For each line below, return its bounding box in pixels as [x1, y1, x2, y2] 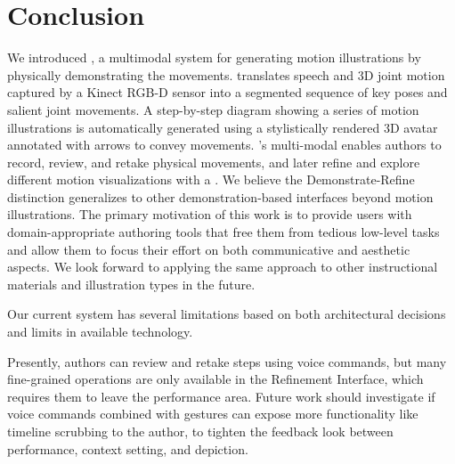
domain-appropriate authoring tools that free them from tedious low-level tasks [7, 223, 440, 241]
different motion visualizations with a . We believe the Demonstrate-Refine [7, 170, 415, 189]
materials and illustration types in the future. [7, 274, 256, 293]
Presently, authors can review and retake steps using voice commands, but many [7, 352, 447, 370]
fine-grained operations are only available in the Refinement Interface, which [7, 370, 424, 388]
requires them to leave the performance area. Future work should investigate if [7, 387, 435, 405]
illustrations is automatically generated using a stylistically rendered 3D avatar [7, 118, 438, 136]
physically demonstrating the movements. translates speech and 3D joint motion [7, 65, 445, 84]
